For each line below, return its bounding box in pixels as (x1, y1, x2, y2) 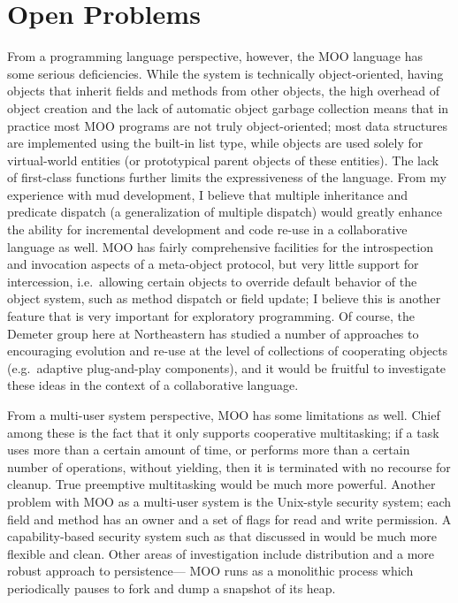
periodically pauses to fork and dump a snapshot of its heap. (7, 578, 336, 597)
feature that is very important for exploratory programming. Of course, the (7, 307, 415, 325)
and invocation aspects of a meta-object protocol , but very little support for (7, 255, 419, 273)
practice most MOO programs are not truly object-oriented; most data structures (7, 116, 448, 134)
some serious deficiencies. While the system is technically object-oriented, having (7, 64, 444, 82)
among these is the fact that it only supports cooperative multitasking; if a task (7, 423, 439, 441)
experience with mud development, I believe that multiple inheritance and (7, 185, 408, 203)
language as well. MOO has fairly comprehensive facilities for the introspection (7, 237, 433, 256)
